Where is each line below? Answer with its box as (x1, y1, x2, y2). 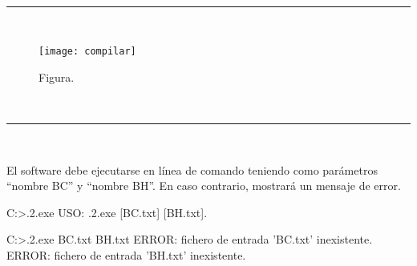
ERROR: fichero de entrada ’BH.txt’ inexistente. (6, 247, 246, 263)
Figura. (38, 68, 75, 85)
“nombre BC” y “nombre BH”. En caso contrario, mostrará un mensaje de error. (6, 177, 401, 194)
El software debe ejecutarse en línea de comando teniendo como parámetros (6, 161, 378, 178)
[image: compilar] (38, 46, 136, 58)
